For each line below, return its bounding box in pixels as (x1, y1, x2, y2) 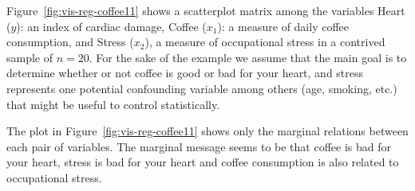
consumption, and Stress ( (6, 33, 134, 50)
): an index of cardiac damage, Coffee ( (16, 18, 207, 34)
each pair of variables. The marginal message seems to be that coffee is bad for (6, 138, 391, 154)
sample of (6, 49, 53, 65)
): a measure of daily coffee (217, 18, 350, 34)
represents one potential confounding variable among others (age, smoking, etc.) (6, 80, 397, 96)
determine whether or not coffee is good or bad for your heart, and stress (6, 64, 364, 81)
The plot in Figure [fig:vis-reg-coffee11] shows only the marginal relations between (6, 123, 409, 139)
